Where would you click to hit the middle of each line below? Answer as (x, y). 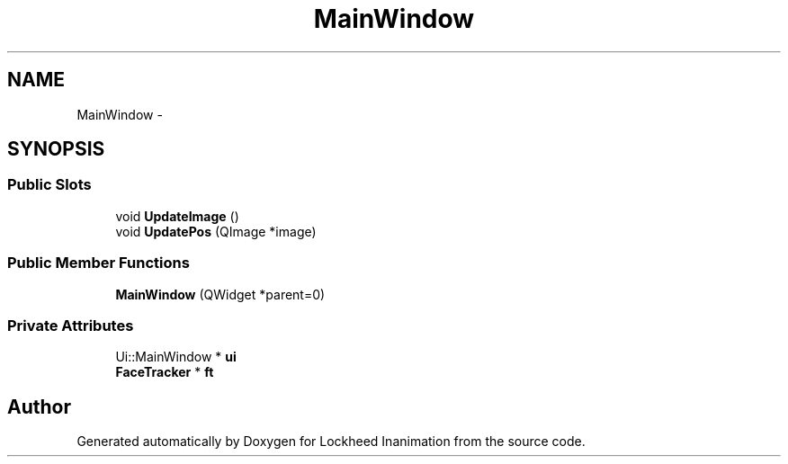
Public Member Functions (98, 263)
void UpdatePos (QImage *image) (216, 231)
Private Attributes (71, 325)
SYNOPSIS (56, 149)
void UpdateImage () (177, 216)
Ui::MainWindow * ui (176, 357)
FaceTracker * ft (165, 372)
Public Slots (49, 185)
